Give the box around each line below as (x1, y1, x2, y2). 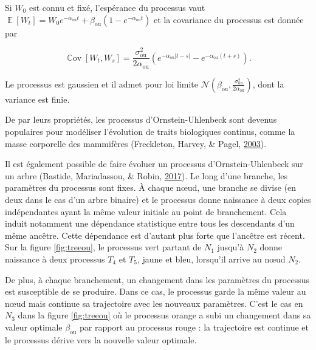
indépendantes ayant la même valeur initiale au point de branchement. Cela (5, 205, 287, 218)
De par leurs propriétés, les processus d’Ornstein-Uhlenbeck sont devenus (5, 113, 277, 126)
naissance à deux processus (5, 252, 105, 265)
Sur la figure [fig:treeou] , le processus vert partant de (5, 241, 202, 253)
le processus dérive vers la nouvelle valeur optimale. (5, 333, 197, 346)
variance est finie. (5, 92, 70, 105)
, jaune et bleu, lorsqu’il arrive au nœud (137, 252, 286, 265)
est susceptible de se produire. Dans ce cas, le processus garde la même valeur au (5, 285, 306, 298)
